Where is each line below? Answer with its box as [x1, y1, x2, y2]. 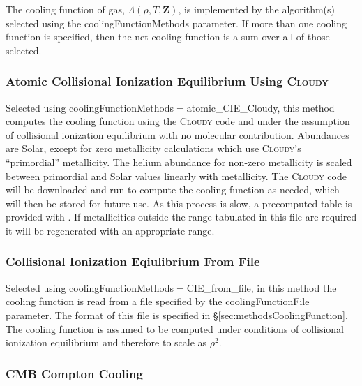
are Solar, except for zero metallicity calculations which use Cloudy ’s [6, 141, 301, 156]
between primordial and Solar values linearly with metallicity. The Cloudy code [6, 168, 347, 183]
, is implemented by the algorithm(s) [178, 2, 335, 16]
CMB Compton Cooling [6, 364, 143, 382]
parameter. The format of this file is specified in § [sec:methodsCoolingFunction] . [6, 307, 348, 322]
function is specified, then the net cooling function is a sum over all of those [6, 29, 330, 44]
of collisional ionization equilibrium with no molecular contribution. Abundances [6, 127, 349, 142]
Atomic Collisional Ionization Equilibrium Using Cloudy [6, 73, 329, 90]
